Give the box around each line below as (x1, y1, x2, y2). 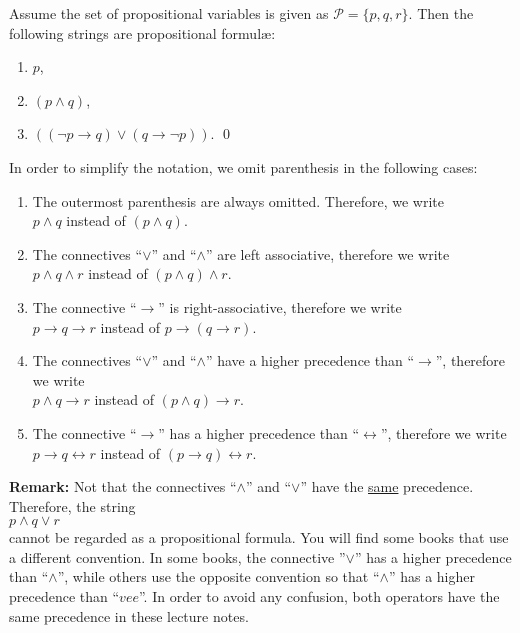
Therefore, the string (9, 495, 136, 516)
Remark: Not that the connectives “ (9, 476, 237, 497)
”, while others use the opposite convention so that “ (57, 566, 380, 587)
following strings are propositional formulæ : (9, 22, 276, 43)
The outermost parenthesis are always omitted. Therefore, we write (32, 190, 444, 211)
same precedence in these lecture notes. (9, 605, 249, 626)
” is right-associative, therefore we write (158, 296, 402, 317)
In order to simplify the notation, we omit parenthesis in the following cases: (9, 156, 478, 177)
